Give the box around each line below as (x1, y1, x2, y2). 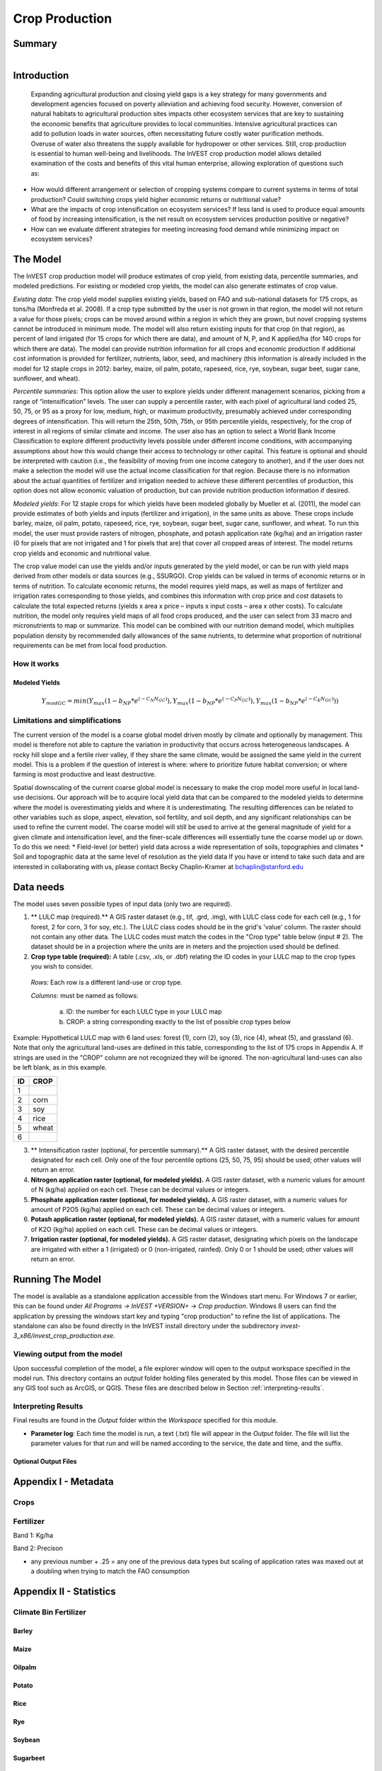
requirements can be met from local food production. (13, 641, 168, 650)
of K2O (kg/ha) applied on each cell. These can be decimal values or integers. (30, 1225, 258, 1233)
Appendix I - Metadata (13, 1476, 114, 1488)
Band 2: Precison (13, 1544, 63, 1553)
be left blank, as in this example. (13, 1063, 108, 1072)
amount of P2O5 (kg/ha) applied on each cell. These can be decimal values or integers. (30, 1205, 286, 1213)
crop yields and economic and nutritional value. (13, 549, 152, 558)
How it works (13, 659, 59, 669)
